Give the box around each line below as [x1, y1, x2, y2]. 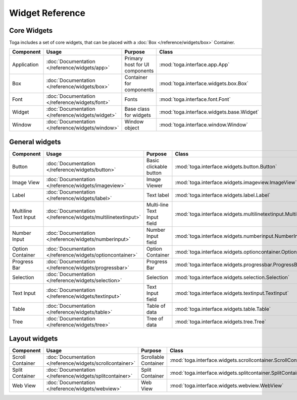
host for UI [124, 61, 149, 68]
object [124, 125, 140, 132]
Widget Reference [9, 7, 86, 18]
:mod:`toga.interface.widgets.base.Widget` [159, 109, 259, 116]
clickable [146, 163, 168, 170]
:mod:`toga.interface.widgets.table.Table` [175, 305, 271, 312]
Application [12, 61, 39, 68]
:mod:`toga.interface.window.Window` [159, 122, 248, 129]
